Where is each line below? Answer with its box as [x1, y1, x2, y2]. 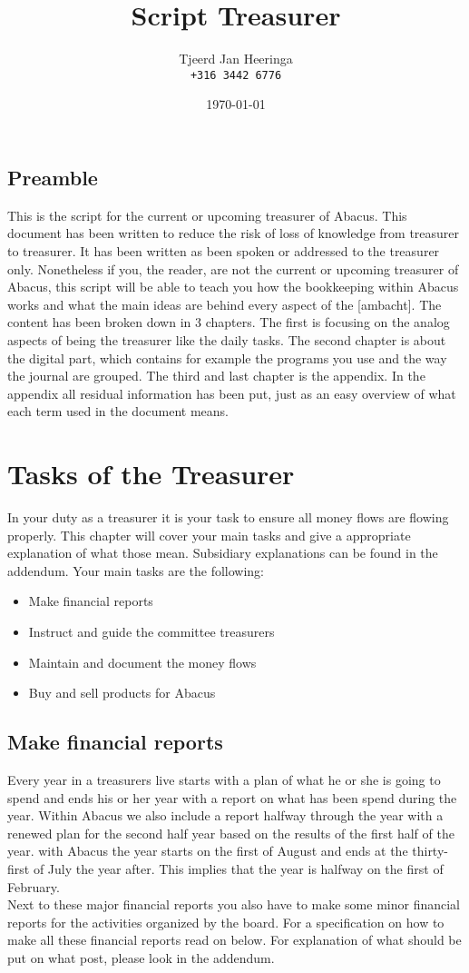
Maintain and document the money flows [28, 652, 257, 671]
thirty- [412, 841, 448, 860]
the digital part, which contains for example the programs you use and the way [7, 348, 447, 367]
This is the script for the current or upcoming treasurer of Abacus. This [7, 205, 407, 224]
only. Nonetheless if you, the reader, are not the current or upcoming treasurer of [7, 259, 459, 278]
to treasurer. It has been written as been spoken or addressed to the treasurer [7, 241, 440, 260]
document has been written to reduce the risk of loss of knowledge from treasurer [7, 223, 460, 243]
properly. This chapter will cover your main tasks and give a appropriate [7, 525, 411, 544]
